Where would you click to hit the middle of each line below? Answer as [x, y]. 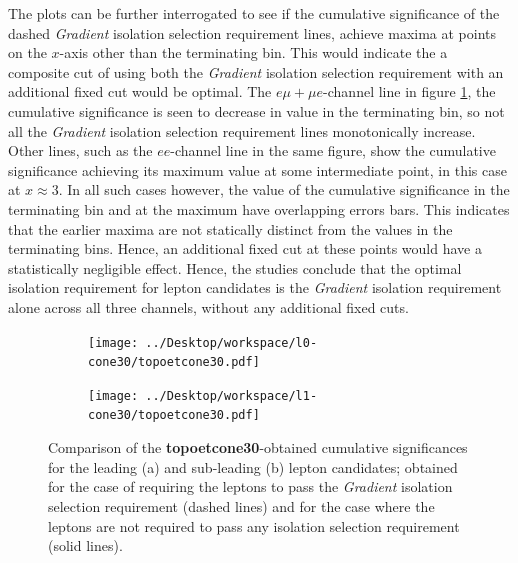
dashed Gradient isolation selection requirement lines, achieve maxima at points [252, 32]
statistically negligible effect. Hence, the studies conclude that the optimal [235, 267]
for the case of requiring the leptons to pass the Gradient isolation [250, 486]
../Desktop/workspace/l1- [231, 395]
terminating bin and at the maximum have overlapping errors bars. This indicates [259, 208]
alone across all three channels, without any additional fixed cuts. [208, 306]
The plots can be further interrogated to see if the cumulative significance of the [254, 13]
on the [27, 52]
